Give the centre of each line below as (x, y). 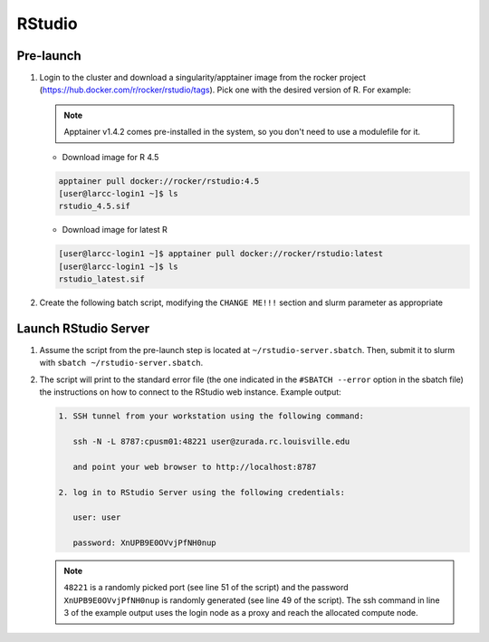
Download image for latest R (115, 230)
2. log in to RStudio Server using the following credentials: (202, 492)
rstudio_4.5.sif (95, 206)
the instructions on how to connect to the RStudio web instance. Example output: (190, 392)
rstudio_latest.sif (101, 279)
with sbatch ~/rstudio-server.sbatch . (121, 363)
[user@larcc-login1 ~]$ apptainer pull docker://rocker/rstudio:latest (221, 254)
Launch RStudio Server (83, 328)
